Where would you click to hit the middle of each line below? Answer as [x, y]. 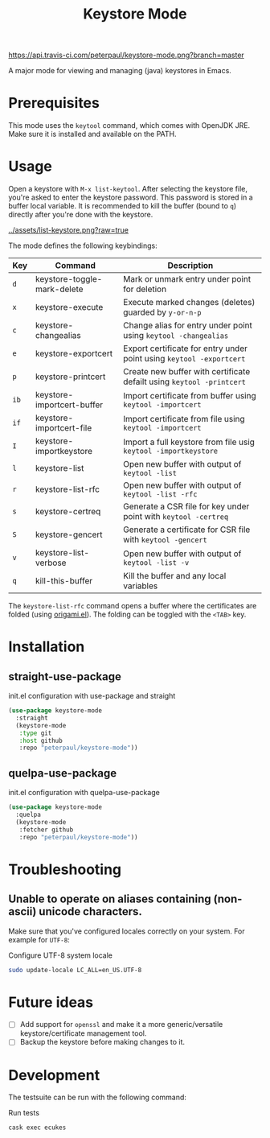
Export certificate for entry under [185, 348]
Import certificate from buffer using [190, 396]
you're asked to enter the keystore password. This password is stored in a [131, 197]
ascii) [22, 911]
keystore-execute [69, 307]
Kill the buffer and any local [175, 576]
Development [54, 1075]
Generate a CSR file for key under [186, 506]
